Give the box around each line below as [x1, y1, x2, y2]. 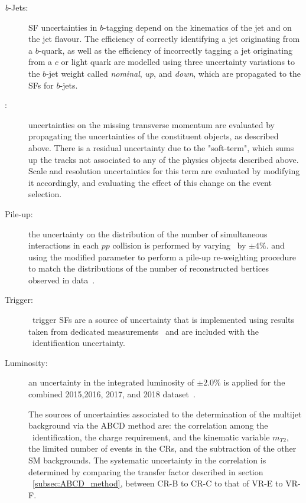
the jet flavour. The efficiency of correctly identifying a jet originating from [28, 32, 300, 45]
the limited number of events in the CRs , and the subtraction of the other [28, 442, 297, 455]
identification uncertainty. [32, 337, 125, 349]
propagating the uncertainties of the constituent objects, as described [28, 130, 279, 142]
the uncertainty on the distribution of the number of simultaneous [28, 227, 268, 240]
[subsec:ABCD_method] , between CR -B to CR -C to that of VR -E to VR [32, 477, 298, 489]
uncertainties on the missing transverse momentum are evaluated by [28, 118, 275, 130]
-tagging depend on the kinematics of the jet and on [103, 21, 292, 33]
